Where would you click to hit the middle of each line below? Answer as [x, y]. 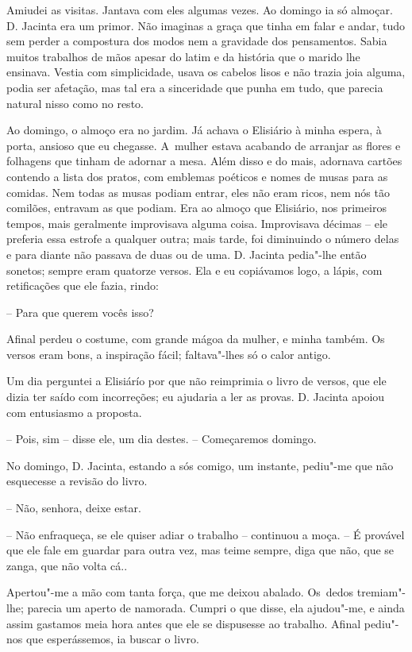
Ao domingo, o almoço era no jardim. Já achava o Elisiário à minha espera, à [194, 130]
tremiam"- [381, 592]
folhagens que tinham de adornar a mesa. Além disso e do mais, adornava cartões [204, 161]
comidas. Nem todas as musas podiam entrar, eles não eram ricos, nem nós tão [198, 192]
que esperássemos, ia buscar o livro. [112, 639]
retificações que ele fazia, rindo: [83, 285]
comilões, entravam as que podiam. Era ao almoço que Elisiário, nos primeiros [196, 208]
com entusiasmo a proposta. [74, 412]
